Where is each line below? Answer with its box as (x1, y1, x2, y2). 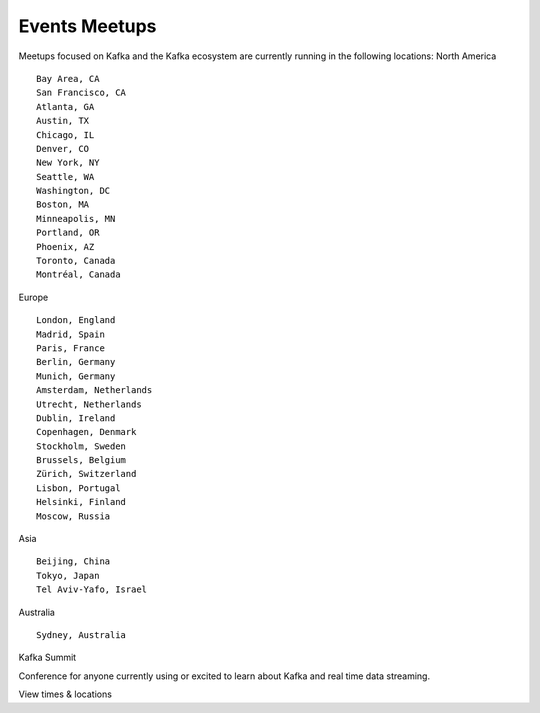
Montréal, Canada (36, 269, 121, 280)
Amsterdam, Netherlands (36, 385, 153, 396)
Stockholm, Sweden (36, 440, 127, 452)
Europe (18, 291, 49, 303)
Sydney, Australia (36, 630, 127, 640)
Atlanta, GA (36, 101, 95, 112)
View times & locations (18, 688, 112, 700)
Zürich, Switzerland (36, 468, 137, 480)
